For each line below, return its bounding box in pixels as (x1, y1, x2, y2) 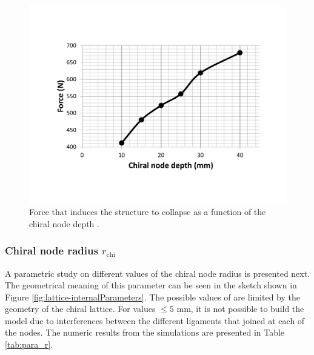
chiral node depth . (29, 217, 99, 230)
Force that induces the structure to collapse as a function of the (29, 205, 266, 218)
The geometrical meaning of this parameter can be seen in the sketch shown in (5, 279, 297, 291)
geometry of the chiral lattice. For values (5, 302, 156, 315)
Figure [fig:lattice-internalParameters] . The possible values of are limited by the (5, 290, 301, 303)
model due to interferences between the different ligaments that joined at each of (5, 314, 305, 327)
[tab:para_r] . (5, 338, 53, 351)
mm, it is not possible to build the (176, 302, 304, 315)
